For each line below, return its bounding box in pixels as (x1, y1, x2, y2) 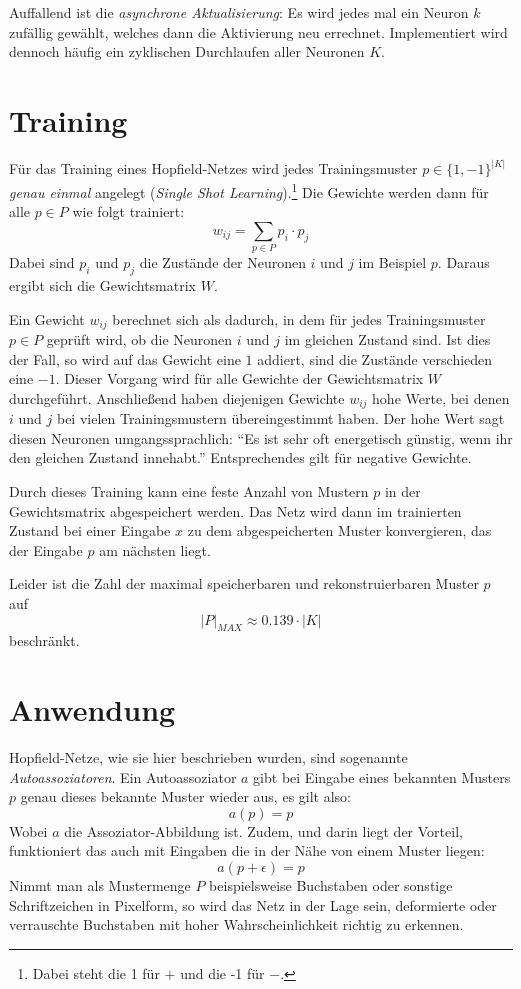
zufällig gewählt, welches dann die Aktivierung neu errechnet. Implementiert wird (9, 21, 508, 42)
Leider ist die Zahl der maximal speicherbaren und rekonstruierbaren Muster (9, 573, 479, 594)
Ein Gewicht (9, 308, 85, 329)
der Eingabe (9, 539, 83, 560)
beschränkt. (9, 630, 80, 651)
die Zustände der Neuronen (139, 252, 306, 273)
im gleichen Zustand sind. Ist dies (284, 328, 491, 349)
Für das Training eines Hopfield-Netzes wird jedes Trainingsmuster (9, 158, 418, 179)
